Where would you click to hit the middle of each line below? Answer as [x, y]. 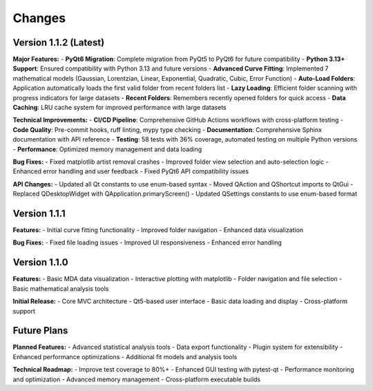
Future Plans [40, 331]
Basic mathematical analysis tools [61, 288]
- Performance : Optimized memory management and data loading [107, 149]
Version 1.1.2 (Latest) [59, 42]
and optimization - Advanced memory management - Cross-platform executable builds [137, 379]
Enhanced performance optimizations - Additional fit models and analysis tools [125, 356]
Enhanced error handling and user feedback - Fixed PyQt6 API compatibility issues [131, 171]
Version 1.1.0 [40, 263]
